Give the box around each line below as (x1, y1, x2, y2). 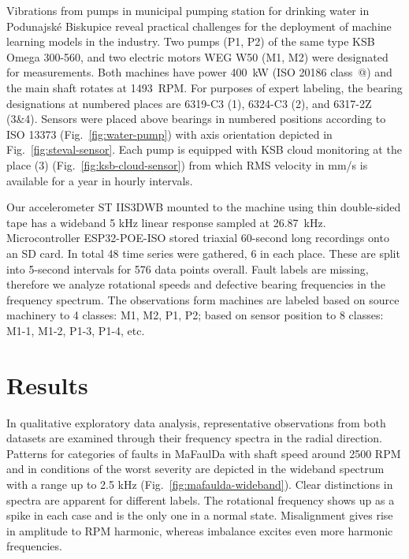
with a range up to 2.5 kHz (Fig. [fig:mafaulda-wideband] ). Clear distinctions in (6, 475, 393, 492)
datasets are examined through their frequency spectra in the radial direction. (6, 430, 382, 446)
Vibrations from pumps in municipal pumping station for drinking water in (6, 2, 370, 18)
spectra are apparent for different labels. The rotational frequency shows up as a (6, 491, 395, 508)
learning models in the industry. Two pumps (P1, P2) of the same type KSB (6, 33, 375, 50)
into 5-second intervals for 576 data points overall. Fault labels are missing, (6, 260, 369, 277)
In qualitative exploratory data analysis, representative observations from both (6, 414, 386, 430)
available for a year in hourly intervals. (6, 172, 193, 188)
